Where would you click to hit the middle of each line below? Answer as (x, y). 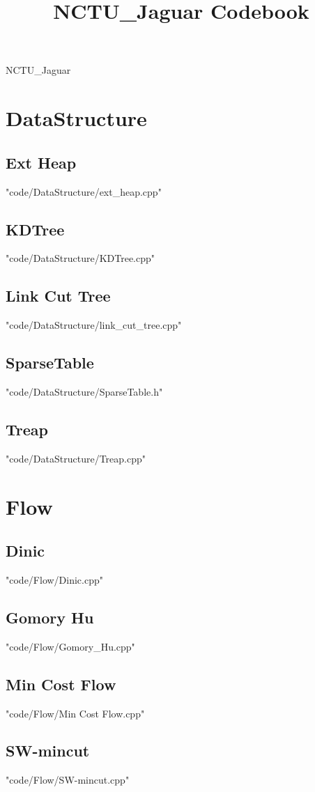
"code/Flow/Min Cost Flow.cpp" (75, 713)
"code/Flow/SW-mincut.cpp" (68, 780)
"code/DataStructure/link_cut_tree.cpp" (94, 325)
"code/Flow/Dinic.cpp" (54, 579)
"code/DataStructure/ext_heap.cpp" (84, 191)
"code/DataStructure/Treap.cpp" (76, 458)
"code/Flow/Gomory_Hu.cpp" (70, 646)
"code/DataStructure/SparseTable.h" (84, 391)
